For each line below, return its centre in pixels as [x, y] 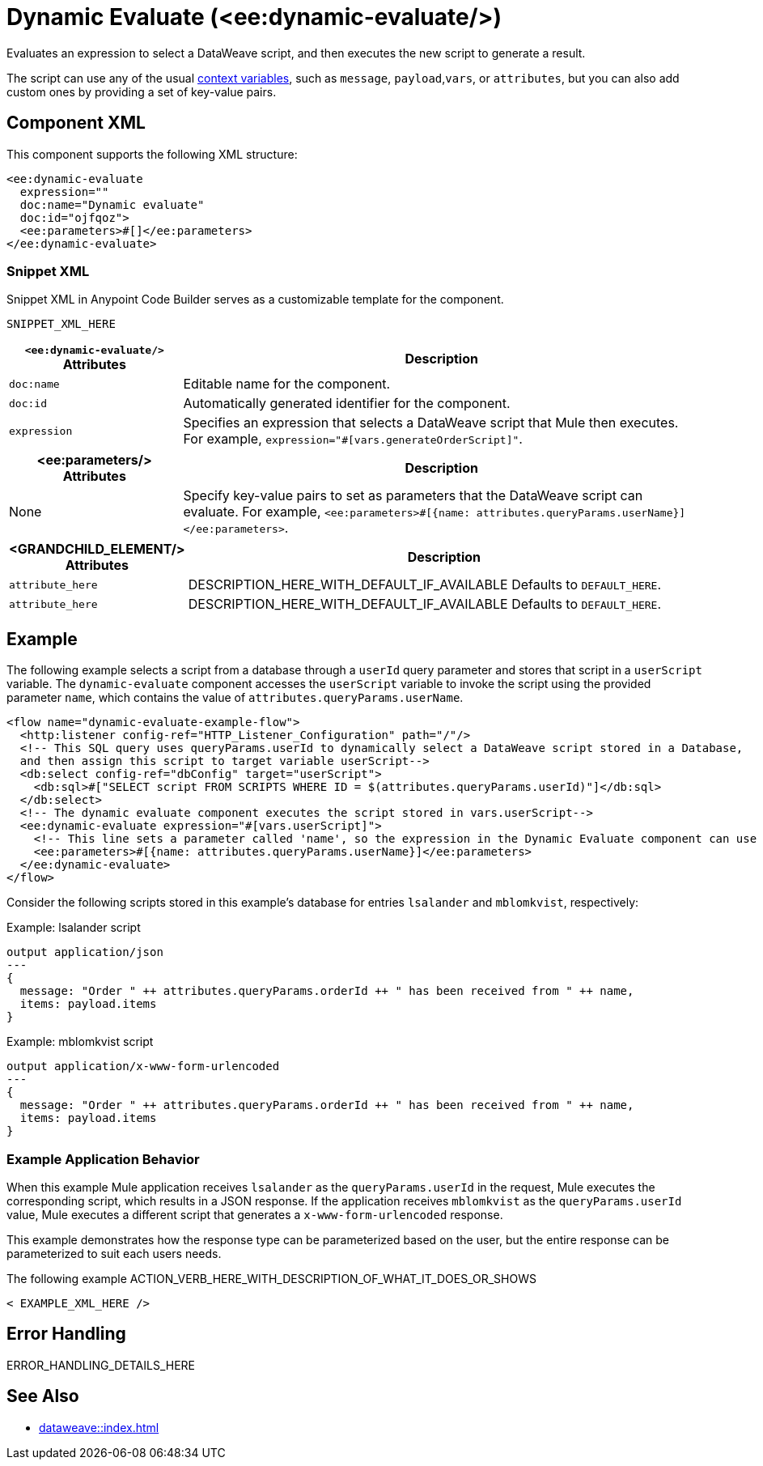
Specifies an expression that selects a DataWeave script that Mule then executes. [431, 423]
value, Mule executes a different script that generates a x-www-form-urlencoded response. [255, 1214]
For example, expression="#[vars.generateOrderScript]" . [353, 439]
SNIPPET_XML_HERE [61, 324]
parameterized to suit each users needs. [114, 1253]
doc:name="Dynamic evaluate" [112, 204]
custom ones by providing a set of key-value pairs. [142, 91]
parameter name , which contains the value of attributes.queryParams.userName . [235, 698]
